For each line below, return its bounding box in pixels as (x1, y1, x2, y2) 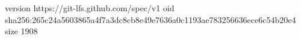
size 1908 (5, 25, 38, 37)
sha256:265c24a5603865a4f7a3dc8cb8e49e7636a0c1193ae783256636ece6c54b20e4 (5, 13, 296, 25)
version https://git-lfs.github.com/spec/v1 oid (5, 2, 175, 14)
